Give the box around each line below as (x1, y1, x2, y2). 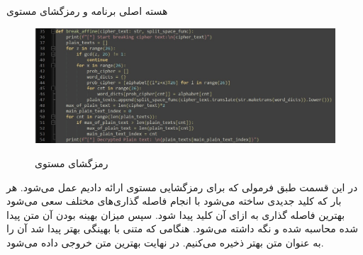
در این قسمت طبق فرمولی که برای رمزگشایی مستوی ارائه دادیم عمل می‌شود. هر (6, 179, 358, 194)
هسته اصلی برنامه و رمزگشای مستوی (6, 4, 168, 18)
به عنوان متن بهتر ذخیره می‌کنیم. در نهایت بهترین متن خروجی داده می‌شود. (6, 234, 324, 249)
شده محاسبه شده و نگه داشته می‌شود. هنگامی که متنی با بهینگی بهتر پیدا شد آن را (6, 221, 358, 236)
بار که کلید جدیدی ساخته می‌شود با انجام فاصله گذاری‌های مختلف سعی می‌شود (6, 193, 342, 208)
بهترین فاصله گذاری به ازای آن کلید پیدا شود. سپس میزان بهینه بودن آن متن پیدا (6, 207, 345, 222)
